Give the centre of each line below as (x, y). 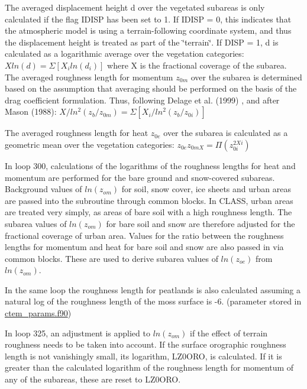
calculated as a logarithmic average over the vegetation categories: (125, 54)
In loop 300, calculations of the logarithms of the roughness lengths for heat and (150, 165)
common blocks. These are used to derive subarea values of (112, 258)
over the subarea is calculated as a (226, 133)
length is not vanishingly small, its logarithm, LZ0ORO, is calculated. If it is (143, 356)
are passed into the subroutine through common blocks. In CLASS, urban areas (149, 200)
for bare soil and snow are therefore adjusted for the (201, 223)
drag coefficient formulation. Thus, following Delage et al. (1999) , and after (142, 100)
